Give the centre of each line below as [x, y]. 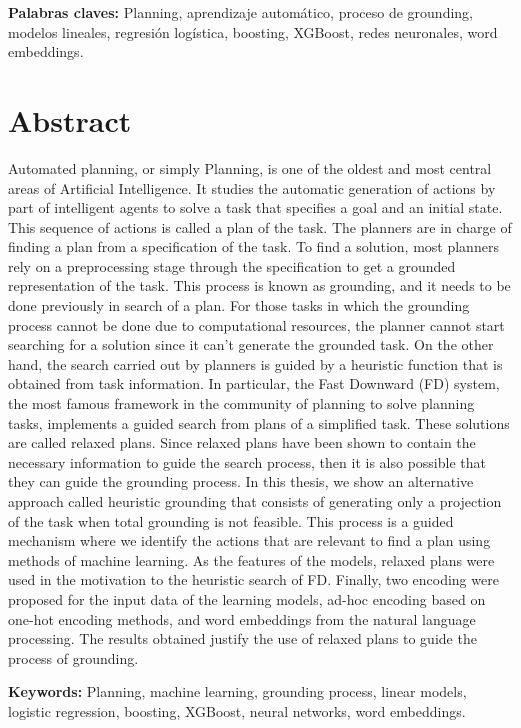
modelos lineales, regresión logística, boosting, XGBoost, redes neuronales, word [253, 31]
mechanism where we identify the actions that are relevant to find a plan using [249, 540]
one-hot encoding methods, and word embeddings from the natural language [242, 618]
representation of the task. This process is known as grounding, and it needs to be [259, 285]
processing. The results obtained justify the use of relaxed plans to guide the [242, 638]
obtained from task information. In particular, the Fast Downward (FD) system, [254, 383]
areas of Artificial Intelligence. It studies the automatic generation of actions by [252, 187]
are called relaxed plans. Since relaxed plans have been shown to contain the [242, 442]
